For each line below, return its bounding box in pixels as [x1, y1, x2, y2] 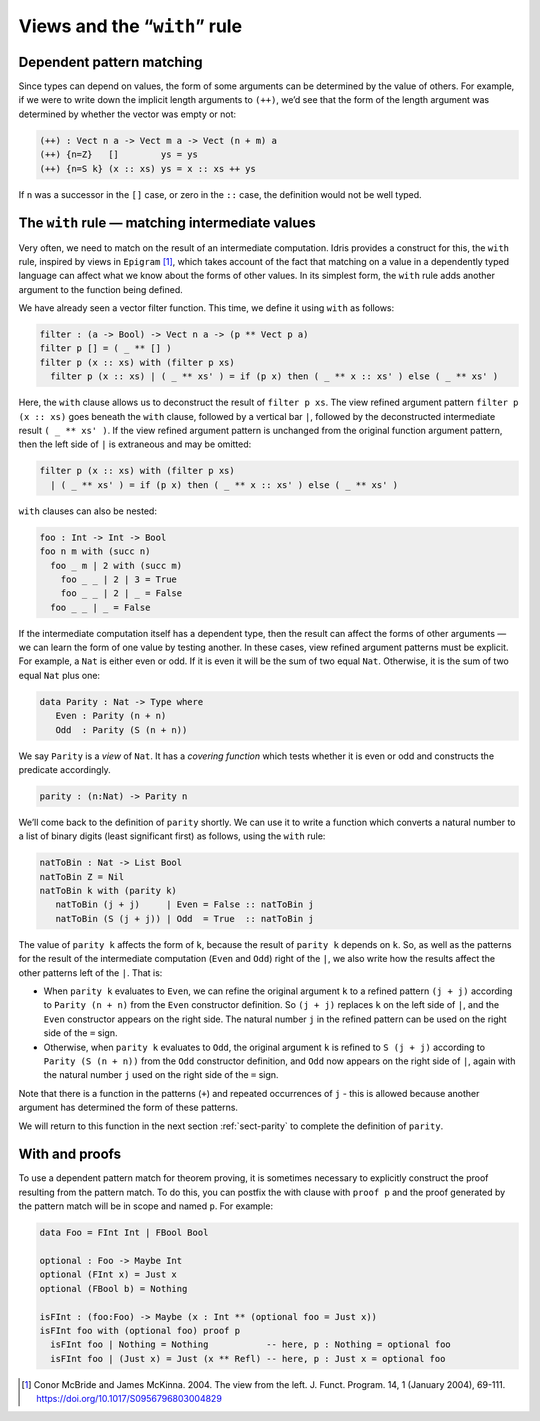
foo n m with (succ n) [39, 546, 151, 557]
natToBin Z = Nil [39, 871, 125, 882]
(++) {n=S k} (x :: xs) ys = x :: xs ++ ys [39, 163, 257, 174]
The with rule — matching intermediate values [18, 215, 317, 232]
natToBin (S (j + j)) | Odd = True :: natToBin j [55, 913, 314, 924]
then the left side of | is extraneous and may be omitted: [18, 438, 252, 450]
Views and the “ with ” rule [18, 15, 243, 37]
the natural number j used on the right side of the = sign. [43, 1069, 279, 1081]
